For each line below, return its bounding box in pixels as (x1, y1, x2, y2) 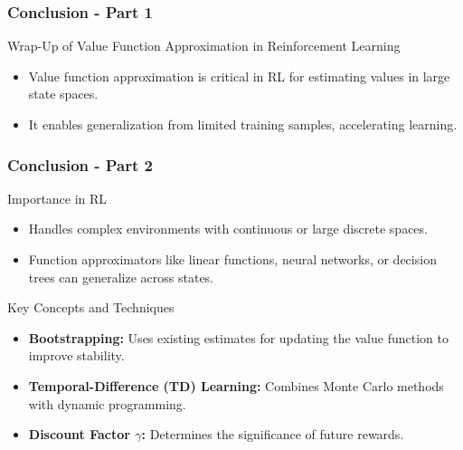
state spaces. (28, 84, 99, 103)
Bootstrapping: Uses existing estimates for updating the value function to (28, 328, 449, 347)
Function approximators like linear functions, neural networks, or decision (28, 250, 437, 268)
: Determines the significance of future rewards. (141, 425, 404, 444)
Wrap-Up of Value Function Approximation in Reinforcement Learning (7, 36, 401, 55)
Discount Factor (28, 425, 130, 444)
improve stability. (28, 346, 125, 365)
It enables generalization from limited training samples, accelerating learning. (28, 115, 458, 133)
